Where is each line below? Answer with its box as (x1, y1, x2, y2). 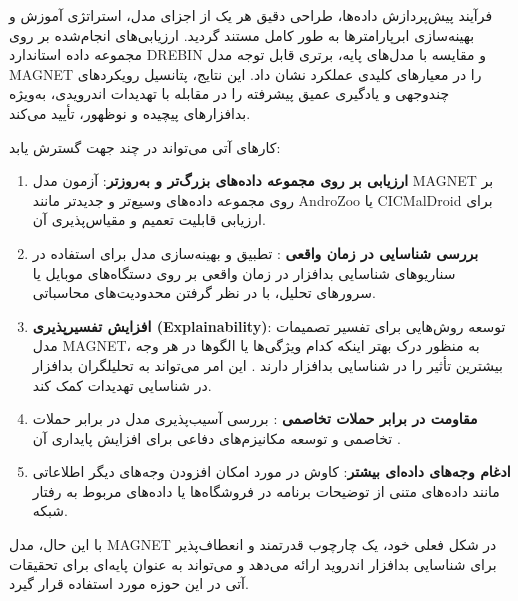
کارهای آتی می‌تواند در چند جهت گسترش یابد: (9, 136, 281, 157)
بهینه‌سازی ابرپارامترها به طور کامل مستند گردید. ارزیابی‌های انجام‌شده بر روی (9, 24, 475, 45)
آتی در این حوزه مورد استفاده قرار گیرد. (9, 573, 249, 594)
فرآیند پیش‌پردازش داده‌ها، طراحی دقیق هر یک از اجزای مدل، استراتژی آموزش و (9, 5, 493, 25)
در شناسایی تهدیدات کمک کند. (32, 374, 212, 395)
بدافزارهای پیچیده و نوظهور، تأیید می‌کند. (9, 102, 251, 123)
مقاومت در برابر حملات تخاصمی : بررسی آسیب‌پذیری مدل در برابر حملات (32, 408, 478, 429)
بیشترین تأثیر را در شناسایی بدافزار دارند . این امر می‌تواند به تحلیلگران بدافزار (32, 354, 503, 375)
